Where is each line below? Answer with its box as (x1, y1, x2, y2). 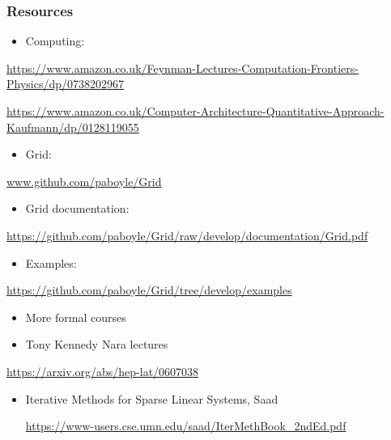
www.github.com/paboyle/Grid (6, 172, 162, 189)
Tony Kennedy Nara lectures (25, 336, 168, 353)
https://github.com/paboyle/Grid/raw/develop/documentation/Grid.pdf (6, 226, 368, 243)
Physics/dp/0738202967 (6, 75, 125, 92)
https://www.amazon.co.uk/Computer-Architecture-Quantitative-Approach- (6, 103, 385, 119)
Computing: (25, 32, 85, 49)
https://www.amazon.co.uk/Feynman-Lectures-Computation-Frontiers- (6, 59, 359, 76)
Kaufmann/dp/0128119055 (6, 118, 139, 135)
